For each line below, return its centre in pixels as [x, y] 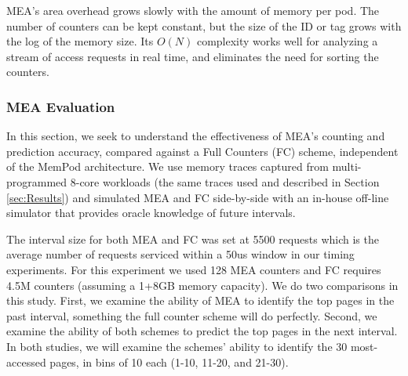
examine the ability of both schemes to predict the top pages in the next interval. [202, 331]
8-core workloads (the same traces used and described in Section [225, 181]
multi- [347, 166]
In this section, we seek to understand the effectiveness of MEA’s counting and [196, 136]
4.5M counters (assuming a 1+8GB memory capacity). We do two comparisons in [202, 285]
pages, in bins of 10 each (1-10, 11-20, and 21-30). [169, 362]
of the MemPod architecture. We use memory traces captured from [168, 166]
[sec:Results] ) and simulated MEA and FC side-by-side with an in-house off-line [198, 197]
